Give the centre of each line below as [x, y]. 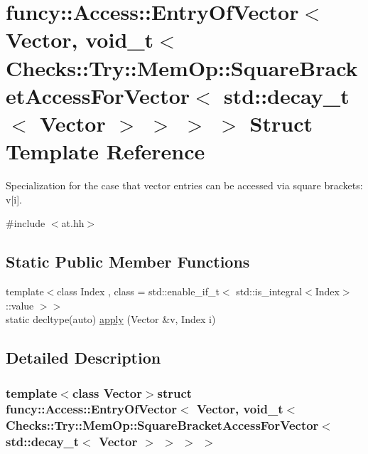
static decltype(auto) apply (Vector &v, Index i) [111, 319]
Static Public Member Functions [128, 262]
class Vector [107, 392]
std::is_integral [269, 291]
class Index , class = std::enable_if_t [138, 291]
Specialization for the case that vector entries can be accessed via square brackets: [184, 185]
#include [26, 223]
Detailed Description [83, 358]
